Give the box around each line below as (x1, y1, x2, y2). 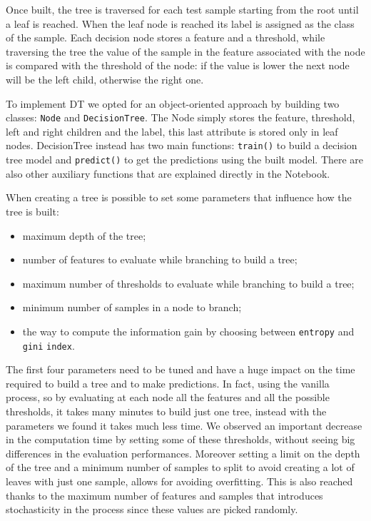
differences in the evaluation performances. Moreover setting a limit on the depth (6, 445, 360, 460)
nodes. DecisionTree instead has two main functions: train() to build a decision (6, 138, 357, 153)
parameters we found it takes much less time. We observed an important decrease (6, 418, 362, 433)
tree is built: (6, 203, 59, 218)
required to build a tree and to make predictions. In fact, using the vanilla (6, 375, 330, 390)
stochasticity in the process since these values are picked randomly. (6, 502, 298, 517)
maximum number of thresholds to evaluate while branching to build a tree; (22, 275, 355, 290)
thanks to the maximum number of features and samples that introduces (6, 487, 323, 502)
